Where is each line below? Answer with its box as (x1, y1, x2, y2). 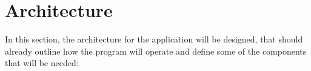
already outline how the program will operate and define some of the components (5, 44, 307, 57)
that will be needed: (5, 56, 79, 69)
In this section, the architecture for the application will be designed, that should (5, 33, 303, 46)
